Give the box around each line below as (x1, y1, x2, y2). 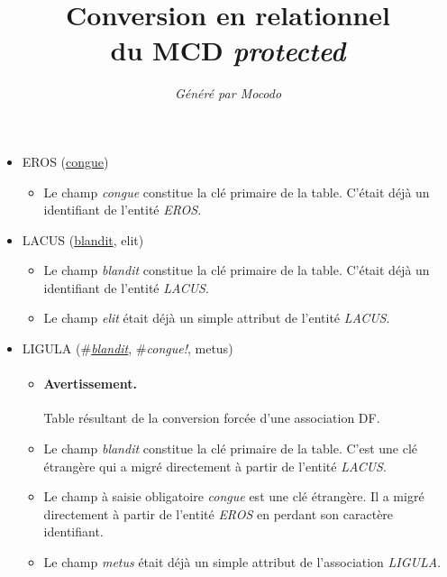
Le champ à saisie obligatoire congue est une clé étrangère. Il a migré (43, 487, 424, 506)
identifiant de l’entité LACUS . (43, 278, 209, 297)
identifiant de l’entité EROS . (43, 200, 202, 219)
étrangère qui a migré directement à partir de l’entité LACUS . (43, 456, 387, 475)
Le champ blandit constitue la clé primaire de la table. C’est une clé (43, 439, 418, 458)
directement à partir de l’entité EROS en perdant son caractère (43, 504, 394, 523)
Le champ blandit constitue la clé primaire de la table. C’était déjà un (43, 261, 430, 279)
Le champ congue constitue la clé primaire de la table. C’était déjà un (43, 182, 430, 201)
